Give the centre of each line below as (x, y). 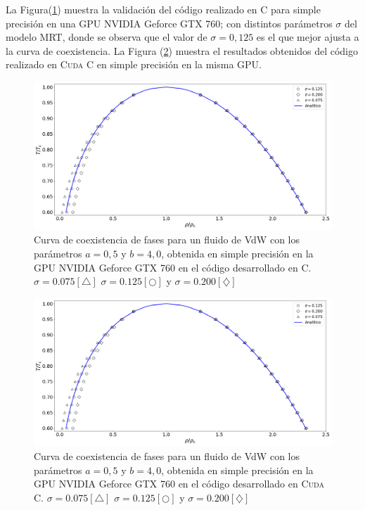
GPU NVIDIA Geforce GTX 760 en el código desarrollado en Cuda (179, 484)
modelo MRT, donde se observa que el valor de (107, 37)
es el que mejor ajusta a (308, 37)
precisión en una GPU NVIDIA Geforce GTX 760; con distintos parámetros (169, 23)
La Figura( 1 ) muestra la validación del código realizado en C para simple (163, 9)
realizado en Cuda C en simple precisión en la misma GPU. (134, 64)
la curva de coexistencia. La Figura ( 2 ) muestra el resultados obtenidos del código (182, 50)
